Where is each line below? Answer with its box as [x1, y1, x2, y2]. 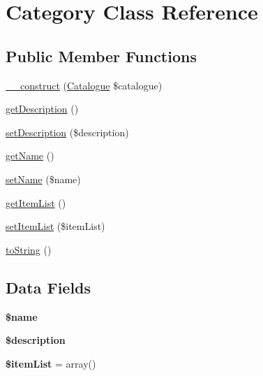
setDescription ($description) [6, 124, 129, 139]
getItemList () [6, 195, 66, 210]
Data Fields [6, 276, 91, 298]
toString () [6, 242, 52, 256]
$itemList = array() [6, 356, 96, 370]
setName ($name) [6, 171, 81, 186]
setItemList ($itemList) [6, 219, 105, 233]
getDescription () [6, 101, 79, 116]
